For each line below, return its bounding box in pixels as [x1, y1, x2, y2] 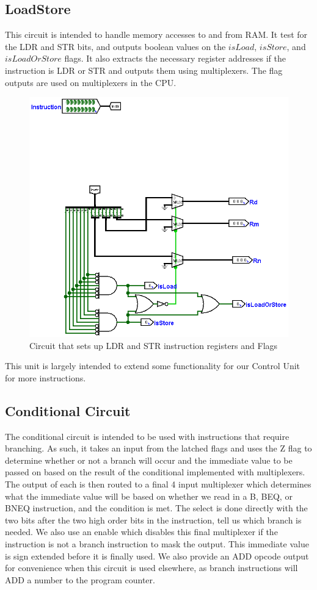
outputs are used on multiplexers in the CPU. [5, 76, 177, 88]
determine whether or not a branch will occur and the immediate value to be [5, 453, 293, 466]
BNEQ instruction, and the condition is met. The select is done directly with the [5, 502, 308, 514]
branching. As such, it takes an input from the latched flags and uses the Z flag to [5, 442, 312, 455]
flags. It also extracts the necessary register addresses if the [64, 52, 286, 65]
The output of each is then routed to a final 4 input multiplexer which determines [5, 477, 312, 490]
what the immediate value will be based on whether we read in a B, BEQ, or [5, 489, 293, 502]
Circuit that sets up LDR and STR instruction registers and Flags [29, 339, 278, 351]
